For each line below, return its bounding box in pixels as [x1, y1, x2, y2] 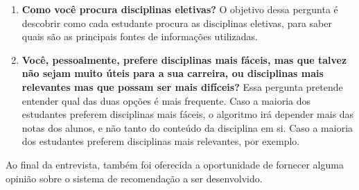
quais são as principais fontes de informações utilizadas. [21, 29, 258, 44]
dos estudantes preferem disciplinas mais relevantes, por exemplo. [21, 134, 300, 148]
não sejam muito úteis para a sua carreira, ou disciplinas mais [21, 66, 324, 80]
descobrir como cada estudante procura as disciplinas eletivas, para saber [21, 15, 332, 30]
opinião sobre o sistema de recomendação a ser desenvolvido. [6, 171, 263, 185]
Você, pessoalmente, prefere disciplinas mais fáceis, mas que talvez [21, 52, 347, 67]
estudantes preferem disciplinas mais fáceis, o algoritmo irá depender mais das [21, 107, 354, 121]
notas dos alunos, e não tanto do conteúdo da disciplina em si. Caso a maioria [21, 120, 353, 135]
